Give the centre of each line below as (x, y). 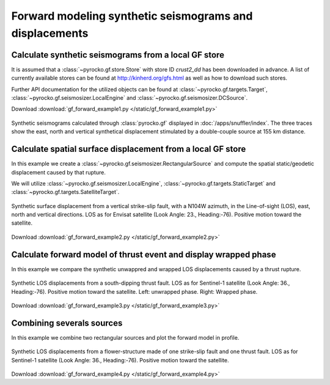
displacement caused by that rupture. (59, 172)
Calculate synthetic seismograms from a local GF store (118, 55)
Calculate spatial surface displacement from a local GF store (129, 149)
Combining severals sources (67, 323)
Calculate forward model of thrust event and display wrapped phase (144, 254)
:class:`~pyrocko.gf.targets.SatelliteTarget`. (65, 192)
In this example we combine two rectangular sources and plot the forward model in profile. (125, 337)
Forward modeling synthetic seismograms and (132, 16)
